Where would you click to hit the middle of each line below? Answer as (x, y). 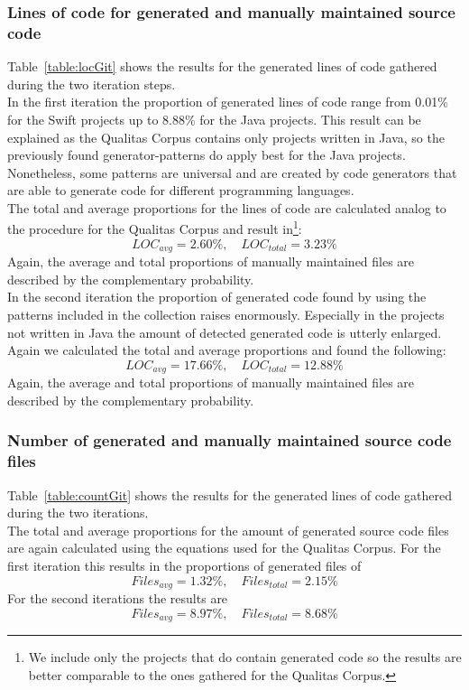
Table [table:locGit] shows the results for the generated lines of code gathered (222, 66)
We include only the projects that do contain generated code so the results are (245, 657)
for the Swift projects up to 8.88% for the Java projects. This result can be (214, 119)
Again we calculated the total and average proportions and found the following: (227, 350)
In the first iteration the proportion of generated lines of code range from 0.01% (228, 102)
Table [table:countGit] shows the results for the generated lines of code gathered (230, 494)
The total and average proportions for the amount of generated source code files (228, 530)
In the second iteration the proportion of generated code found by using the (217, 297)
